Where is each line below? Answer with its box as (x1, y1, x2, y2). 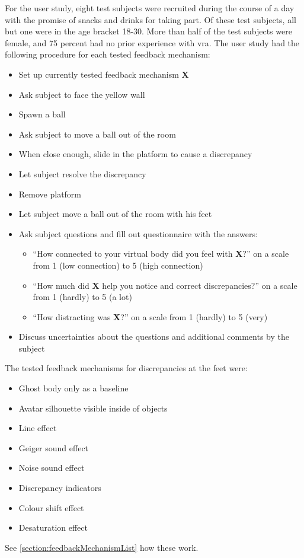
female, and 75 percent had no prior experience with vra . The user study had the (5, 36, 300, 49)
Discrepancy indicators (18, 482, 101, 494)
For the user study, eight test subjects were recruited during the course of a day (5, 2, 295, 14)
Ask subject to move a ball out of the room (18, 127, 176, 140)
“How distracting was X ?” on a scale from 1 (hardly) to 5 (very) (33, 310, 268, 323)
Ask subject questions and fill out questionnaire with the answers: (18, 227, 258, 240)
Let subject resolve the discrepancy (18, 167, 146, 180)
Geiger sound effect (18, 441, 89, 454)
